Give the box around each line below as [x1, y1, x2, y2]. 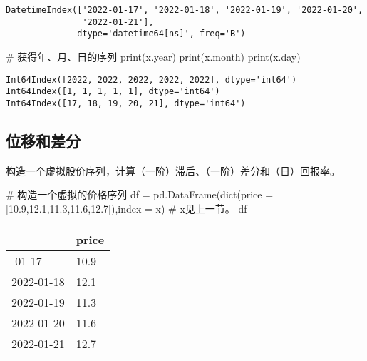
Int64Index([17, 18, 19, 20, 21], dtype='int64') [6, 98, 246, 108]
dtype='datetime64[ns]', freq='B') [77, 29, 246, 39]
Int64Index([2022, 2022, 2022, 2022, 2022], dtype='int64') [6, 74, 297, 85]
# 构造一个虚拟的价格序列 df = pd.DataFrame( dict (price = [6, 187, 274, 202]
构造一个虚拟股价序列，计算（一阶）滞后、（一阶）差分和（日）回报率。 [6, 163, 340, 178]
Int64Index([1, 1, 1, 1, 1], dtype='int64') [6, 86, 220, 97]
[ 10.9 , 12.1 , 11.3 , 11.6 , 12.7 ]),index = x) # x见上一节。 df [6, 200, 247, 215]
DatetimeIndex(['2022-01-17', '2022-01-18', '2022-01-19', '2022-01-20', [6, 5, 363, 15]
